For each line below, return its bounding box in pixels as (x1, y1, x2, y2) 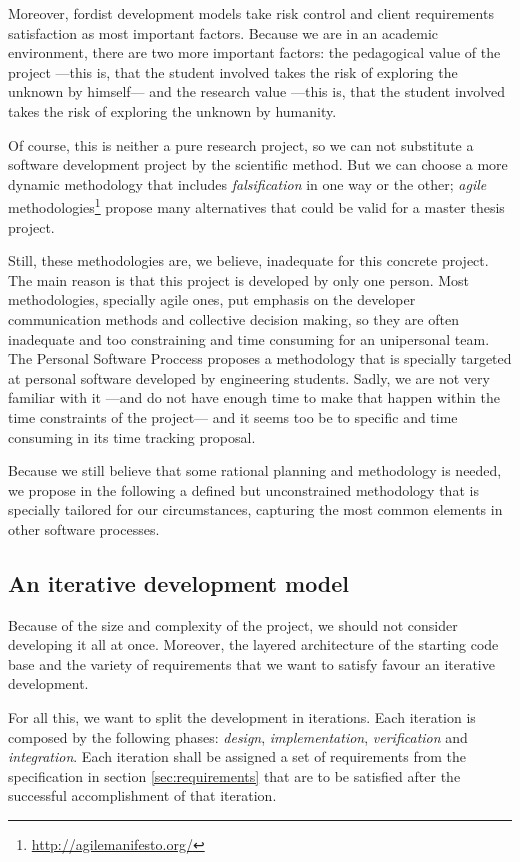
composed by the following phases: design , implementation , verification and (8, 726, 468, 747)
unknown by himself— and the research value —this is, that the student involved (8, 81, 506, 102)
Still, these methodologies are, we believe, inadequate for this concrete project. (8, 250, 489, 271)
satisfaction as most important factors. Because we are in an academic (8, 22, 439, 43)
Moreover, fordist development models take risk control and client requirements (8, 3, 494, 23)
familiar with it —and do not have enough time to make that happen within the (8, 387, 501, 408)
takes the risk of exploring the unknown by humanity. (8, 100, 337, 121)
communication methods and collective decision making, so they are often (8, 308, 459, 329)
